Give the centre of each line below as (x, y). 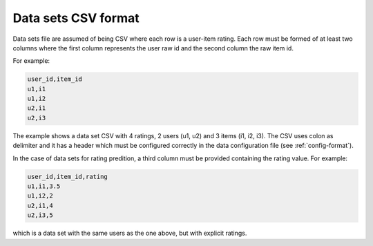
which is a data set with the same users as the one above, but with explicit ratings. (130, 233)
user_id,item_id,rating (68, 177)
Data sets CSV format (76, 18)
